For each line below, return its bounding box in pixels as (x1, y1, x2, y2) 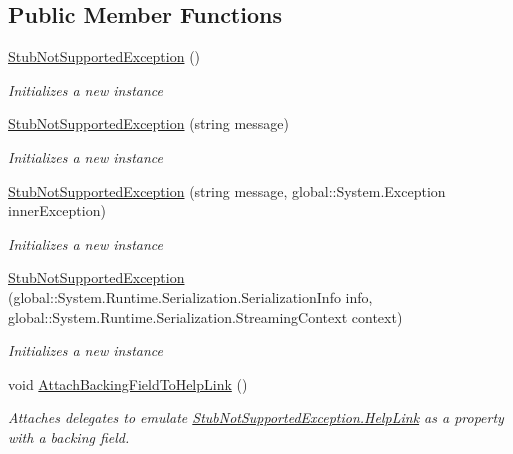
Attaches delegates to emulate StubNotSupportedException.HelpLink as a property (8, 407, 504, 428)
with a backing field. (8, 426, 130, 447)
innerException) (8, 200, 106, 221)
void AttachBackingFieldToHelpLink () (8, 373, 248, 394)
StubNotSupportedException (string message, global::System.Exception (8, 180, 446, 201)
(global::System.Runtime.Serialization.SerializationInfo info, (8, 286, 373, 307)
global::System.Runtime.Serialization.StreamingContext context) (8, 306, 403, 327)
